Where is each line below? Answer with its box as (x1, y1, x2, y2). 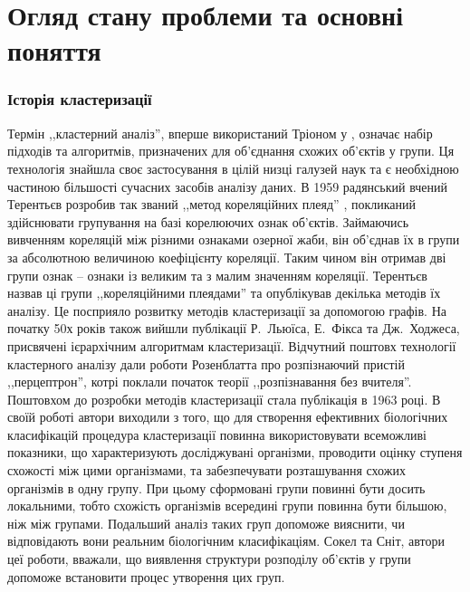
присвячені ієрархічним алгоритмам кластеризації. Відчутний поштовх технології (7, 336, 456, 355)
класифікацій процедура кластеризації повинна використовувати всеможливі (7, 425, 427, 444)
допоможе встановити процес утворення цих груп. (7, 567, 285, 586)
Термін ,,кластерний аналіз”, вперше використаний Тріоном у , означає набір (7, 123, 433, 142)
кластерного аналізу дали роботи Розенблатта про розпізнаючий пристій (7, 354, 405, 373)
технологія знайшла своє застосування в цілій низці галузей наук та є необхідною (7, 158, 459, 177)
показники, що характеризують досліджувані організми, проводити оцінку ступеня (7, 443, 463, 462)
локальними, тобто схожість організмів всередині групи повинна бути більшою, (7, 496, 447, 515)
